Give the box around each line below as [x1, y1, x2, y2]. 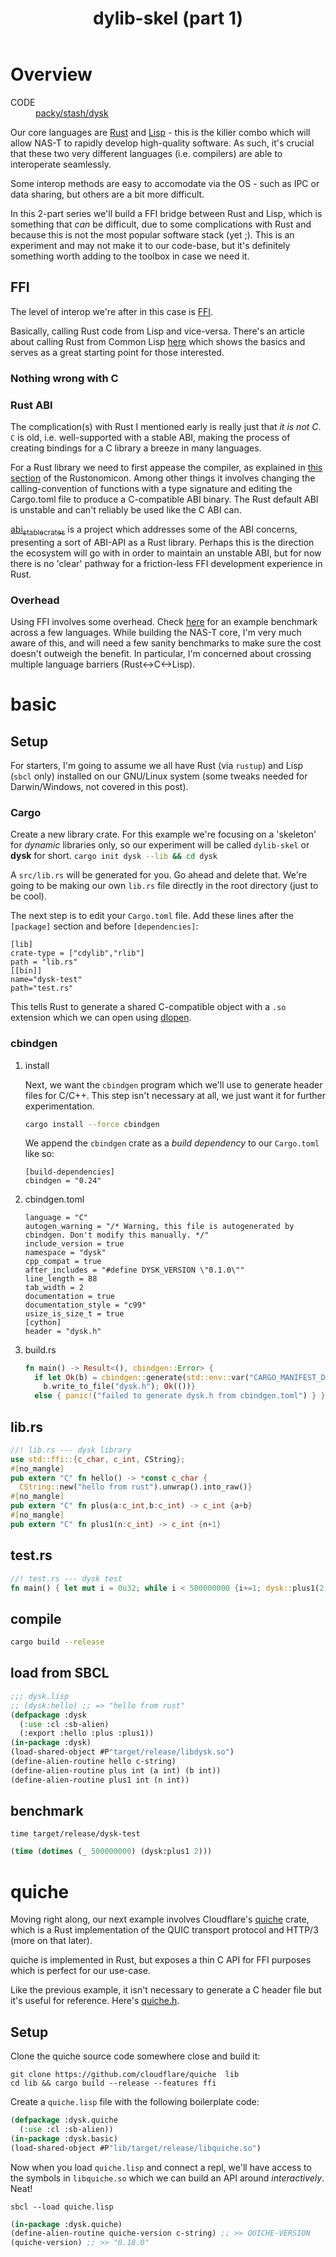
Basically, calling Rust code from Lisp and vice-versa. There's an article [10, 325, 305, 337]
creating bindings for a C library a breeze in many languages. [10, 442, 262, 454]
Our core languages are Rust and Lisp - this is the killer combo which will [10, 126, 311, 138]
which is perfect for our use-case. [10, 1965, 151, 1977]
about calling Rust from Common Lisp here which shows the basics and [10, 335, 306, 347]
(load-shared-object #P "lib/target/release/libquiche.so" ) [10, 2143, 262, 2153]
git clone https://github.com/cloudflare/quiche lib [10, 2070, 240, 2080]
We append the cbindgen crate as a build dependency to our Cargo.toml [24, 1137, 320, 1149]
